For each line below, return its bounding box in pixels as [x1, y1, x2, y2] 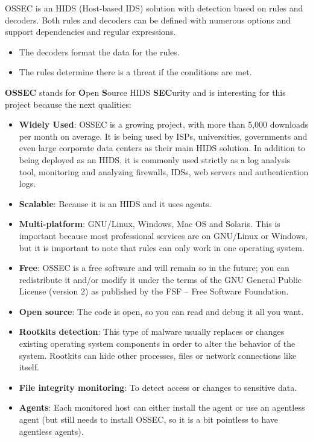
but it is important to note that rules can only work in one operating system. [19, 241, 305, 254]
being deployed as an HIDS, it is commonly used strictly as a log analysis [19, 153, 291, 166]
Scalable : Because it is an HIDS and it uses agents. [19, 197, 212, 210]
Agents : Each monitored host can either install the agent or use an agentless [19, 401, 305, 414]
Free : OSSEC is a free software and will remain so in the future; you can [19, 261, 289, 274]
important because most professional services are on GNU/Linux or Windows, [19, 229, 308, 241]
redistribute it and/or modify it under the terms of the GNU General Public [19, 273, 302, 285]
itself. [19, 361, 39, 373]
